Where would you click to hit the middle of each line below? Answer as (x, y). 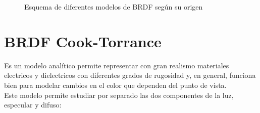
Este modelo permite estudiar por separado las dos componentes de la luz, (119, 95)
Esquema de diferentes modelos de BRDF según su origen (114, 7)
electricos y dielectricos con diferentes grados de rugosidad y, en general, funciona (130, 75)
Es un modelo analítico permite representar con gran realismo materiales (117, 65)
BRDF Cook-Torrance (83, 41)
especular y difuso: (33, 105)
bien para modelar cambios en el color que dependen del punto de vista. (115, 85)
